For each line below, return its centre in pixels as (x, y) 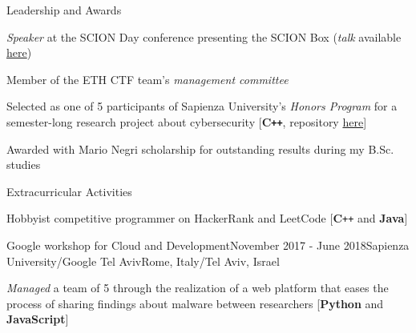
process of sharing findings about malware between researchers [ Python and (195, 303)
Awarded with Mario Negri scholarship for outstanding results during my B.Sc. (200, 148)
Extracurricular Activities (69, 191)
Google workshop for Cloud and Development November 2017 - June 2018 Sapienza (208, 245)
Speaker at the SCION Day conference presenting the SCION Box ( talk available (204, 36)
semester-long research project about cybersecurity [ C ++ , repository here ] (187, 121)
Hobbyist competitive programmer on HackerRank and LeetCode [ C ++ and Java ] (207, 218)
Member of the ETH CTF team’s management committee (147, 79)
